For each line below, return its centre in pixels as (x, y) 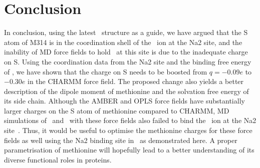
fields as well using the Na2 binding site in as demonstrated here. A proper (121, 140)
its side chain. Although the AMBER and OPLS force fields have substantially (124, 101)
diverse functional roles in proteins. (58, 159)
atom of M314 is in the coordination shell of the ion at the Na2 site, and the (123, 42)
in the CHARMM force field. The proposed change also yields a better (136, 81)
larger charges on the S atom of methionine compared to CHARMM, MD (117, 110)
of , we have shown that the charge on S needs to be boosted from (106, 71)
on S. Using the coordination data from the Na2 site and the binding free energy (128, 61)
